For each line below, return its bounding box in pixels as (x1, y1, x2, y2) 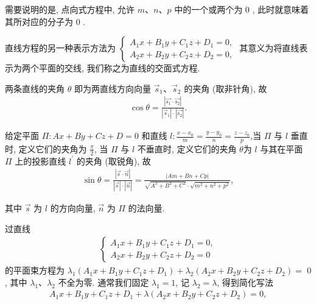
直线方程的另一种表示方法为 (5, 41, 116, 54)
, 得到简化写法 (217, 275, 273, 288)
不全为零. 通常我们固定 (58, 275, 149, 288)
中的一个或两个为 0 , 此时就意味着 (174, 3, 309, 15)
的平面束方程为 (5, 264, 65, 277)
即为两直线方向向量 (74, 82, 151, 94)
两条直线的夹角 (5, 82, 65, 94)
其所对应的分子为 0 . (5, 15, 86, 27)
